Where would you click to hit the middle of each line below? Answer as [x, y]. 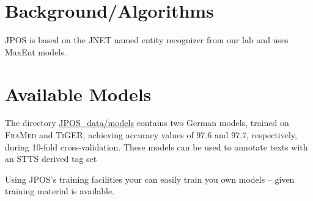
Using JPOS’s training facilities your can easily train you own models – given [150, 179]
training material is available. [60, 191]
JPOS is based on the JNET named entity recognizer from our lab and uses [147, 40]
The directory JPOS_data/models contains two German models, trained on [147, 123]
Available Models [78, 93]
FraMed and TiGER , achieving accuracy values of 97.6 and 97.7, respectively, [151, 135]
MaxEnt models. [36, 51]
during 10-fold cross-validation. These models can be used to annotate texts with [156, 146]
